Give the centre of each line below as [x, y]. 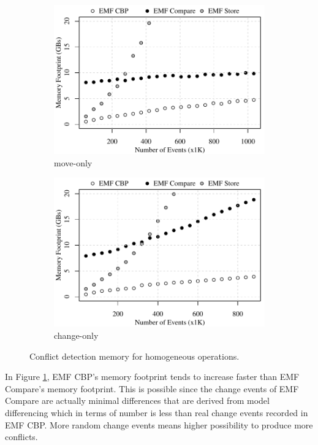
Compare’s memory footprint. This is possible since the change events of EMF [152, 388]
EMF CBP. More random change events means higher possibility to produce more [159, 424]
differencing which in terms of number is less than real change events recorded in [157, 412]
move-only [73, 162]
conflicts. [21, 437]
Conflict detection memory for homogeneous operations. [134, 356]
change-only [76, 335]
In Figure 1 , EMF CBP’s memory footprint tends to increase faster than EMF [152, 377]
